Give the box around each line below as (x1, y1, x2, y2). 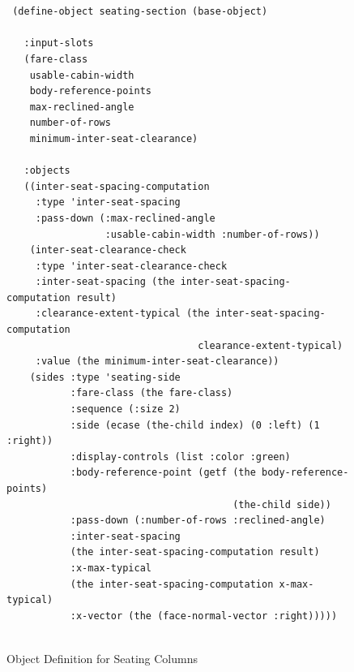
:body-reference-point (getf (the (70, 467, 256, 479)
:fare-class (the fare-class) (70, 387, 233, 399)
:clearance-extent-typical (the (35, 308, 210, 320)
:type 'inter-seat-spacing (35, 196, 181, 209)
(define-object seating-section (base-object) (12, 6, 268, 18)
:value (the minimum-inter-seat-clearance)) (35, 355, 279, 368)
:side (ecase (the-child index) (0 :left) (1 (70, 419, 320, 431)
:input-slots (23, 37, 94, 50)
